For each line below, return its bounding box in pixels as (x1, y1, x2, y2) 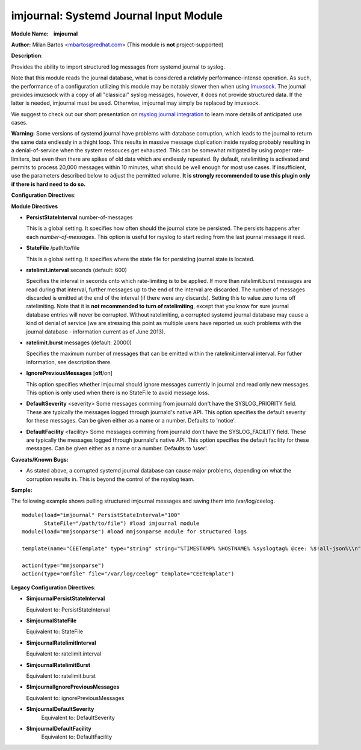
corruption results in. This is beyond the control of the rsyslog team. (26, 476, 195, 483)
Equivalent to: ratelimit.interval (26, 650, 102, 657)
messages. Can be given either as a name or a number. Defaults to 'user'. (26, 445, 208, 452)
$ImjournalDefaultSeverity (26, 705, 94, 713)
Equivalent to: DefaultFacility (41, 733, 113, 740)
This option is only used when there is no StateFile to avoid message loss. (26, 389, 210, 396)
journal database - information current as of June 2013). (26, 328, 165, 335)
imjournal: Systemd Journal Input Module (11, 9, 223, 22)
